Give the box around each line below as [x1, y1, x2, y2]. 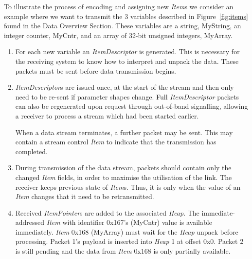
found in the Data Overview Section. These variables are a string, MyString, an [4, 20, 241, 31]
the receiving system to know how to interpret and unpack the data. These [15, 56, 239, 66]
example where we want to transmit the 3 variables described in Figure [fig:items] [4, 11, 248, 21]
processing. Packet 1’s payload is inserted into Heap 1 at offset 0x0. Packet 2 [15, 236, 244, 246]
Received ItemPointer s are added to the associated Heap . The [15, 207, 199, 218]
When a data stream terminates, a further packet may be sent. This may [15, 127, 233, 137]
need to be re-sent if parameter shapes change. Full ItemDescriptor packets [15, 91, 239, 101]
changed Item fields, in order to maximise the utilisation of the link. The [15, 172, 232, 182]
